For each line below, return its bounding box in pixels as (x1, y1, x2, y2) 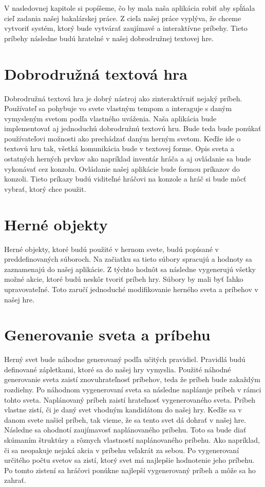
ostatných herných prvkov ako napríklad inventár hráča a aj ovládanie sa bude (4, 153, 251, 164)
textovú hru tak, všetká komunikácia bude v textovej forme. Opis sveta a (4, 143, 234, 154)
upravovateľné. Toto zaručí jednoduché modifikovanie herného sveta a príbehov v (4, 283, 258, 294)
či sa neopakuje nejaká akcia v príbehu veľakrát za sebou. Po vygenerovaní (4, 444, 239, 455)
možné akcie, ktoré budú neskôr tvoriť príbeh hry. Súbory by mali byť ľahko (4, 274, 243, 284)
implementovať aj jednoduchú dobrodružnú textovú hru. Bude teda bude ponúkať (4, 123, 261, 134)
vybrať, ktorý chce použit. (4, 183, 86, 194)
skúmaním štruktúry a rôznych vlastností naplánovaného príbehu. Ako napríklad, (4, 435, 260, 445)
